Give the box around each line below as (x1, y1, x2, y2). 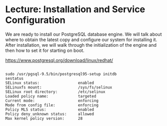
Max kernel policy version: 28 (5, 116, 83, 121)
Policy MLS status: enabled (5, 107, 94, 112)
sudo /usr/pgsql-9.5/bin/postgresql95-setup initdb (5, 71, 117, 77)
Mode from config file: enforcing (5, 103, 99, 108)
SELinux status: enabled (5, 80, 94, 85)
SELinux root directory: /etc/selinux (5, 89, 106, 94)
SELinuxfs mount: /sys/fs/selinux (5, 85, 113, 90)
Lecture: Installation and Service (5, 4, 146, 15)
